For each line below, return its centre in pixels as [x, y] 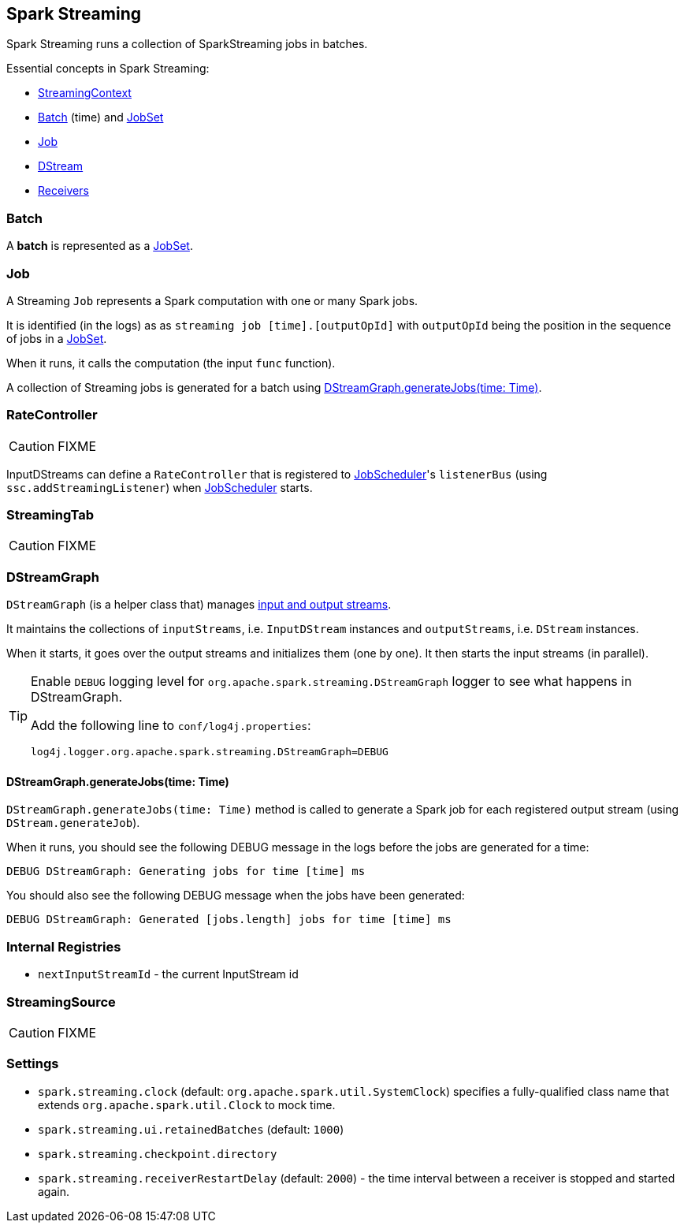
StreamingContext [85, 93]
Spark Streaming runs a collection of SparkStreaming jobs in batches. [187, 44]
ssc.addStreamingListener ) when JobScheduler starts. [160, 487]
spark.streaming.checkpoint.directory [158, 1154]
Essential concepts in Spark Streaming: [108, 69]
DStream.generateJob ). [73, 823]
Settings [33, 1064]
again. [54, 1191]
